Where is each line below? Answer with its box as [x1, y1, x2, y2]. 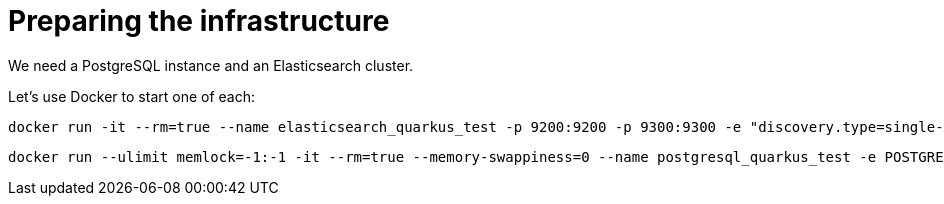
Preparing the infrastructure [8, 4, 390, 38]
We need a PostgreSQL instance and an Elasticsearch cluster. [8, 56, 414, 74]
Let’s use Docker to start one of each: [8, 87, 255, 105]
